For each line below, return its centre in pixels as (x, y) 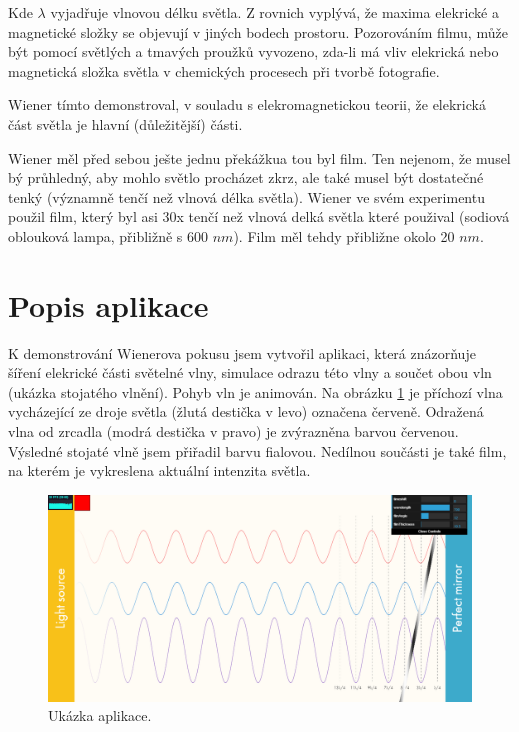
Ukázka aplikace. (100, 715)
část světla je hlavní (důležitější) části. (125, 123)
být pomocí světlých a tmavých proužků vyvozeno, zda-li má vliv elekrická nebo (253, 51)
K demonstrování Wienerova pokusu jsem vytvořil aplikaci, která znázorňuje (242, 352)
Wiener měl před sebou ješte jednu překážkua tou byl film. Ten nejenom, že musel (259, 157)
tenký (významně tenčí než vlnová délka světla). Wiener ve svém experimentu (246, 196)
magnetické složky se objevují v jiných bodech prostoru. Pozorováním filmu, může (258, 31)
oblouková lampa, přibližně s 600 (108, 235)
